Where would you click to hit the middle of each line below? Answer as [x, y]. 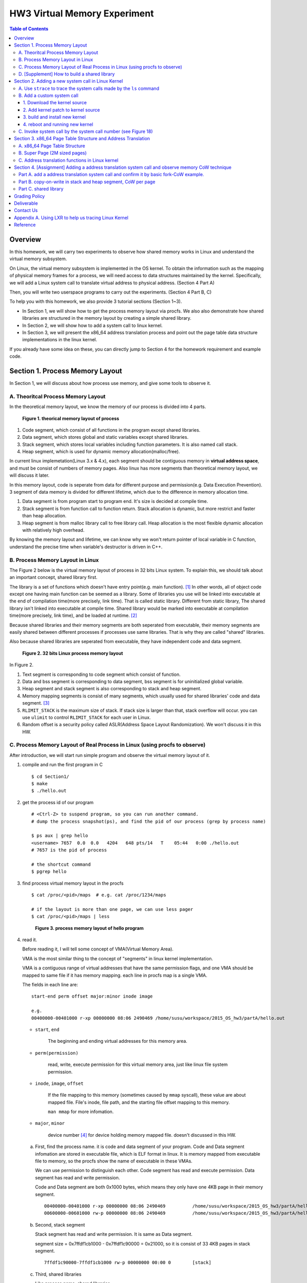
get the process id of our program [58, 802]
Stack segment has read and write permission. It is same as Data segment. [114, 1234]
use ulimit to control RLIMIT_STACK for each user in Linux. [86, 717]
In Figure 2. [21, 665]
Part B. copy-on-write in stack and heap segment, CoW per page [87, 182]
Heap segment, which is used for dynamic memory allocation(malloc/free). [101, 452]
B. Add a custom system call [49, 95]
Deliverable [26, 203]
